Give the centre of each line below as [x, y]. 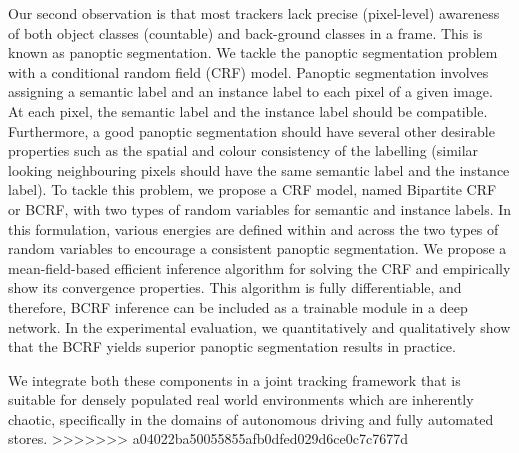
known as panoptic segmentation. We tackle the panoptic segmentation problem [253, 52]
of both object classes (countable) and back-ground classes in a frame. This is [245, 32]
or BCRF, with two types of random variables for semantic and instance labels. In [260, 208]
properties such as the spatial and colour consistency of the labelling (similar [243, 150]
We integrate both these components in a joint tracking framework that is [234, 379]
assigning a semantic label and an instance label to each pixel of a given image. [250, 91]
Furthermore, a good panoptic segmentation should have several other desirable [251, 130]
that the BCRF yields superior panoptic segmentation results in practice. [232, 346]
